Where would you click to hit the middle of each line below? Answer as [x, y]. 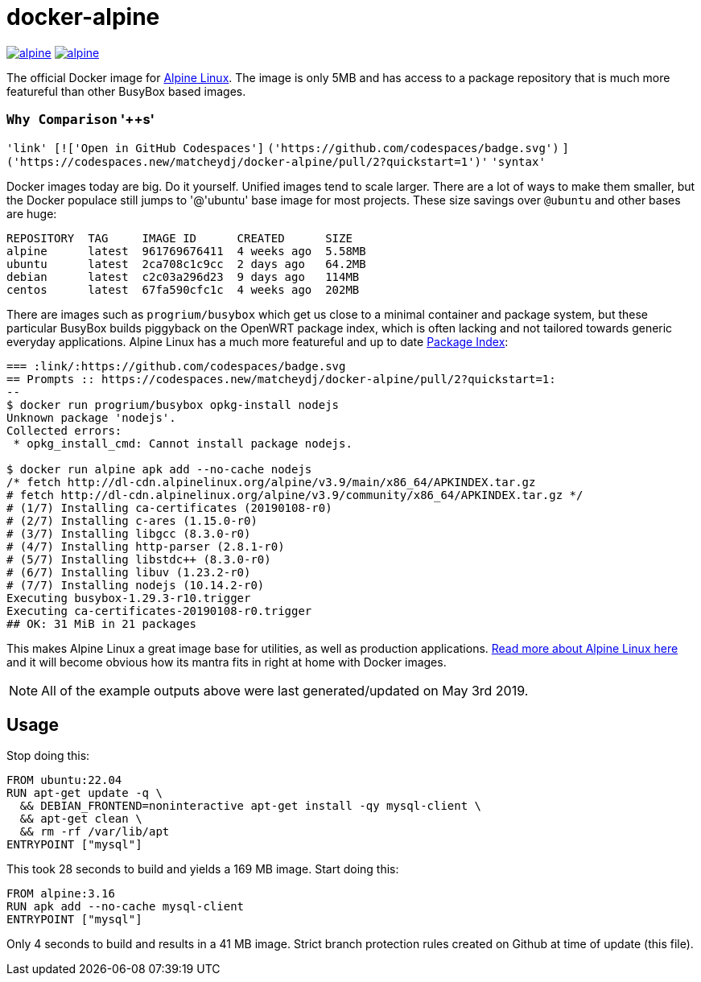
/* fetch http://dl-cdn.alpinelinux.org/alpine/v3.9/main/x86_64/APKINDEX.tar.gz [271, 482]
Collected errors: [64, 430]
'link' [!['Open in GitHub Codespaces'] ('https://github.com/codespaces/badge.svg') [283, 148]
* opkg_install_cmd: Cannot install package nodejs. [183, 443]
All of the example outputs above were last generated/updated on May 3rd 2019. [285, 690]
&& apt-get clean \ [81, 819]
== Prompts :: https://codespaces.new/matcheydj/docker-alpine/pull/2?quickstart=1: [281, 379]
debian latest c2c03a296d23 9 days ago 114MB [183, 276]
